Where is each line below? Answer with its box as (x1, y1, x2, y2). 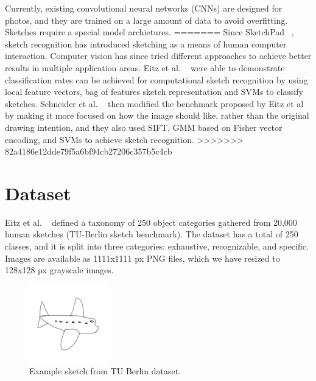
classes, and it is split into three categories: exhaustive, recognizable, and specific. (5, 240, 309, 253)
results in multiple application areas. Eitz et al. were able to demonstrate (5, 61, 285, 74)
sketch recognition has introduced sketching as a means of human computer (5, 37, 287, 50)
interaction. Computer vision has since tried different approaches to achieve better (5, 49, 312, 62)
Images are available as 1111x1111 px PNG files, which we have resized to (5, 251, 280, 264)
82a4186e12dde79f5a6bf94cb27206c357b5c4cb (5, 145, 172, 158)
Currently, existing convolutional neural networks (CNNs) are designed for (5, 2, 283, 14)
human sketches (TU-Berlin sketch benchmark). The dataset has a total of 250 (5, 228, 298, 240)
